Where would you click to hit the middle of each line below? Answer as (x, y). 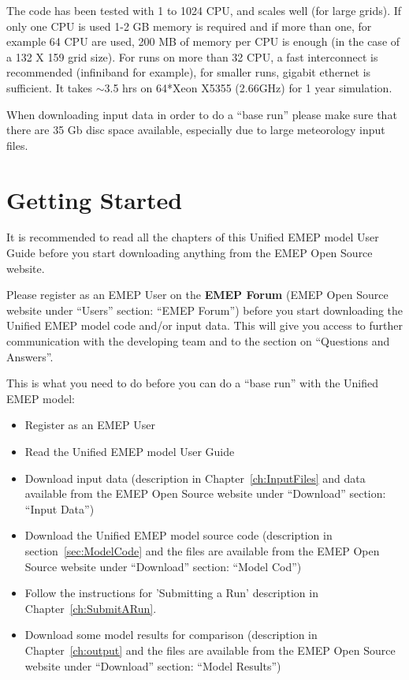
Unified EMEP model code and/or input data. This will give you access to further (205, 325)
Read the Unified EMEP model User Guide (130, 451)
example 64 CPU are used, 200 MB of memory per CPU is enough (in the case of (203, 41)
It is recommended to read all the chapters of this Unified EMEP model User (193, 237)
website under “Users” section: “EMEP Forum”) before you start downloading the (205, 310)
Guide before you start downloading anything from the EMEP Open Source (190, 253)
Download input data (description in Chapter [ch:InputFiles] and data (195, 478)
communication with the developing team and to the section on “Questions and (198, 341)
